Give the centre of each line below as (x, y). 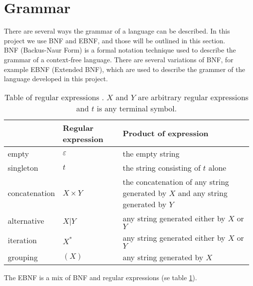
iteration (22, 240)
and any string (203, 193)
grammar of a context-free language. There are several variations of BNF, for (119, 59)
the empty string (151, 153)
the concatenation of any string (176, 181)
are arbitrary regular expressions (193, 97)
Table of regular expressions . (54, 97)
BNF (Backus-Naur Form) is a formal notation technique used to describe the (120, 50)
